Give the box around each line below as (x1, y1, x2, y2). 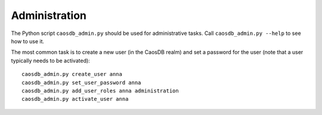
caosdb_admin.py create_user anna (21, 71, 122, 78)
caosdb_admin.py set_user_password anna (21, 79, 141, 86)
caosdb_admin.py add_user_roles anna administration (21, 87, 179, 94)
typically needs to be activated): (11, 57, 91, 64)
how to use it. (11, 37, 45, 44)
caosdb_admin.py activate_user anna (21, 95, 129, 103)
